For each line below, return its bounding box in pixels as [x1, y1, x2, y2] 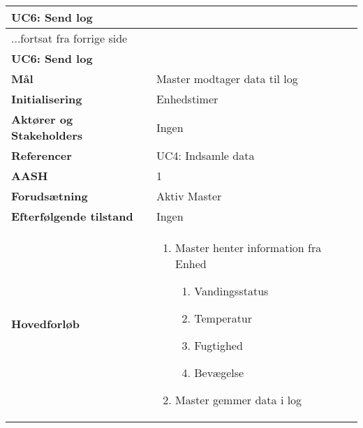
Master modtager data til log [156, 71, 298, 87]
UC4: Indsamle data [156, 147, 255, 163]
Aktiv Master [156, 188, 222, 204]
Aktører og [11, 111, 73, 127]
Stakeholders [11, 127, 82, 143]
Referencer [11, 147, 72, 163]
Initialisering [11, 91, 82, 107]
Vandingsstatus [194, 283, 269, 299]
